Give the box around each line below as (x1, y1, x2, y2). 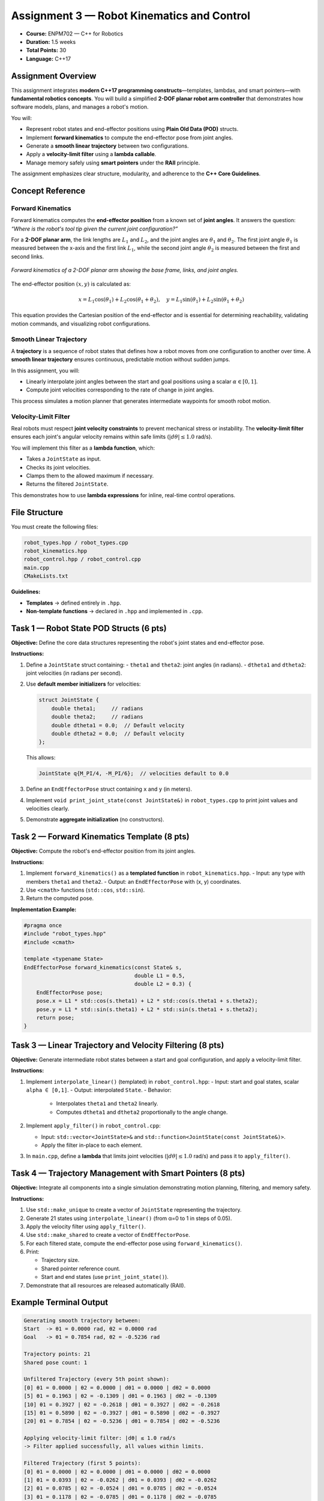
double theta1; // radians (51, 705, 143, 711)
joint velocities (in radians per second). (26, 669, 122, 677)
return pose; (36, 1015, 75, 1021)
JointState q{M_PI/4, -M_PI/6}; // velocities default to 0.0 (38, 770, 229, 777)
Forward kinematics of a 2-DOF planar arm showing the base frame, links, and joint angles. (11, 267, 239, 274)
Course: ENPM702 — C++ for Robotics (26, 30, 124, 37)
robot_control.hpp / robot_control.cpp (23, 556, 141, 563)
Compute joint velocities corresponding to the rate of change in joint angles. (26, 386, 214, 393)
